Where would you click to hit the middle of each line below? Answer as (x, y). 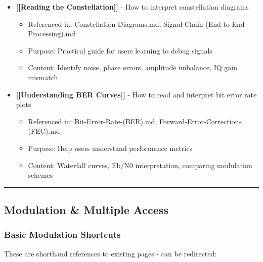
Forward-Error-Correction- (200, 121)
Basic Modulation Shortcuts (62, 234)
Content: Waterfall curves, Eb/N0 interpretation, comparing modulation (140, 165)
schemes (40, 175)
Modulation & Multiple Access (86, 210)
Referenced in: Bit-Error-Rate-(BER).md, (93, 121)
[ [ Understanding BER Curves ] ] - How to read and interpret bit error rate (136, 94)
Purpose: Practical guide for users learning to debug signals (120, 50)
